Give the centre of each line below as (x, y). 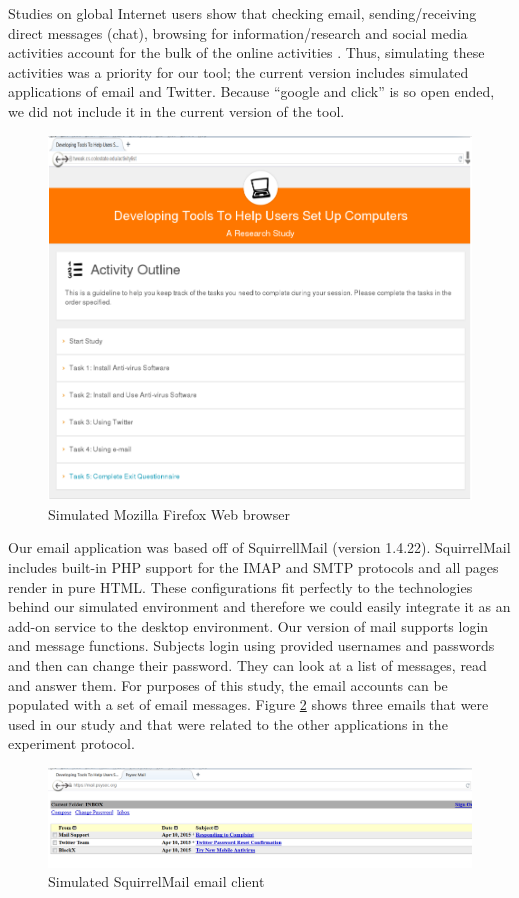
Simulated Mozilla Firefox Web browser (169, 513)
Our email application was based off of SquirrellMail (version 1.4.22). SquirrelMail (259, 547)
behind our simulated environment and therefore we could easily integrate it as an (259, 606)
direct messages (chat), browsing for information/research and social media (238, 32)
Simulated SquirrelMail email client (156, 881)
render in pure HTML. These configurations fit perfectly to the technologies (240, 586)
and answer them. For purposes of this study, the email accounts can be (228, 684)
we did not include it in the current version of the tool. (176, 110)
